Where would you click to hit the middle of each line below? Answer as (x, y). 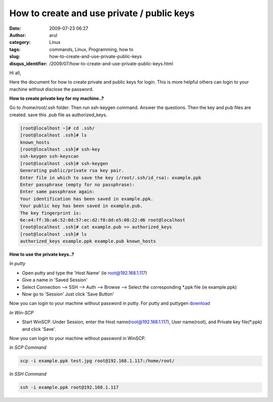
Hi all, (15, 73)
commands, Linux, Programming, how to (91, 49)
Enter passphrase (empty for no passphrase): (77, 185)
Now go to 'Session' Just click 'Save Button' (68, 294)
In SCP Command (28, 347)
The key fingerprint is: (51, 213)
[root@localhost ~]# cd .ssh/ (57, 128)
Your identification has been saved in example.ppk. (87, 199)
